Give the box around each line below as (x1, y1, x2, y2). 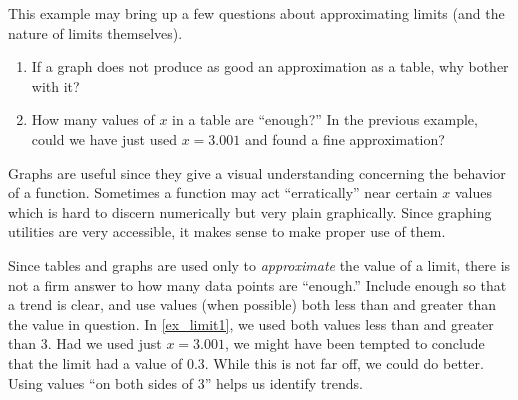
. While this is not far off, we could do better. (204, 352, 484, 373)
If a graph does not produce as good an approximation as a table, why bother (31, 56, 509, 77)
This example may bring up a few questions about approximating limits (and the (8, 3, 505, 23)
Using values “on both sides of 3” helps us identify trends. (8, 372, 363, 393)
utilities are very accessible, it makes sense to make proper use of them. (8, 221, 446, 242)
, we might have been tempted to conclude (225, 333, 485, 354)
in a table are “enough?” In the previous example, (172, 109, 478, 130)
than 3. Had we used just (8, 333, 162, 354)
